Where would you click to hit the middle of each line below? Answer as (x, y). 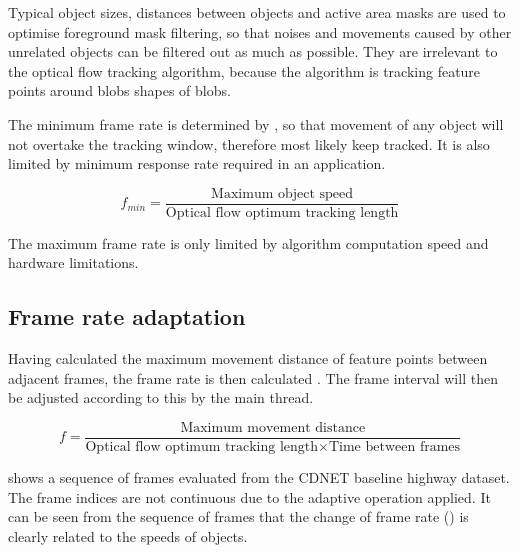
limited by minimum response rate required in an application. (197, 163)
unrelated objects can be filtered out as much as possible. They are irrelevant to (253, 51)
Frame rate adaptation (127, 316)
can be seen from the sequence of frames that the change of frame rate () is (238, 516)
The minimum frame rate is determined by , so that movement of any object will (256, 123)
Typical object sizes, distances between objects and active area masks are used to (257, 12)
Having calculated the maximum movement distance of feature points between (248, 358)
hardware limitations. (73, 262)
